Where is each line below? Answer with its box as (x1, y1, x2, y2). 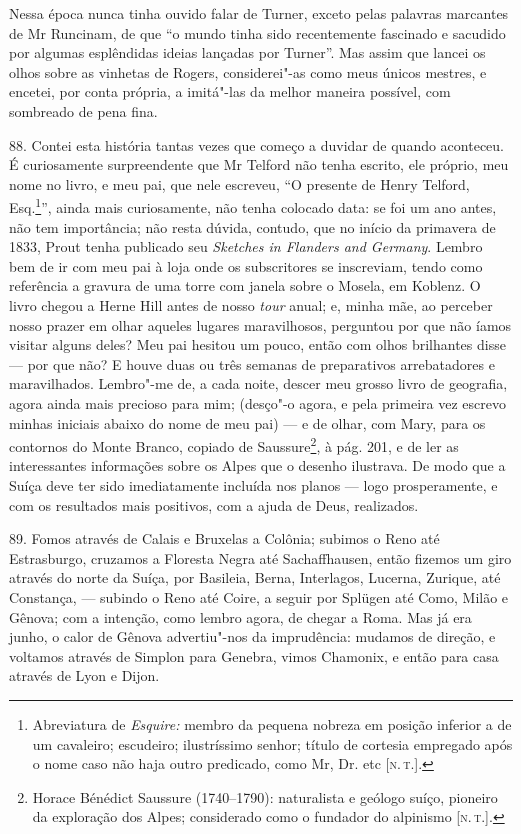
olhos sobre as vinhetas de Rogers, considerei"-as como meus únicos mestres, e (9, 61, 487, 82)
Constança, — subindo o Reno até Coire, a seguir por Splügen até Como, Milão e (9, 586, 509, 607)
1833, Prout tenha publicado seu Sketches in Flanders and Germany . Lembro (9, 236, 483, 257)
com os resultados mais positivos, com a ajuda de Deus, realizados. (9, 494, 419, 515)
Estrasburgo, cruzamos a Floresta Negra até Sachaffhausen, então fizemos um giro (9, 547, 512, 568)
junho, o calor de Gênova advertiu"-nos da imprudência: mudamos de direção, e (9, 626, 496, 647)
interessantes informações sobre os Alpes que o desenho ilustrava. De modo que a (9, 455, 506, 476)
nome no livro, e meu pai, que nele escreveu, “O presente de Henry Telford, (9, 173, 470, 194)
